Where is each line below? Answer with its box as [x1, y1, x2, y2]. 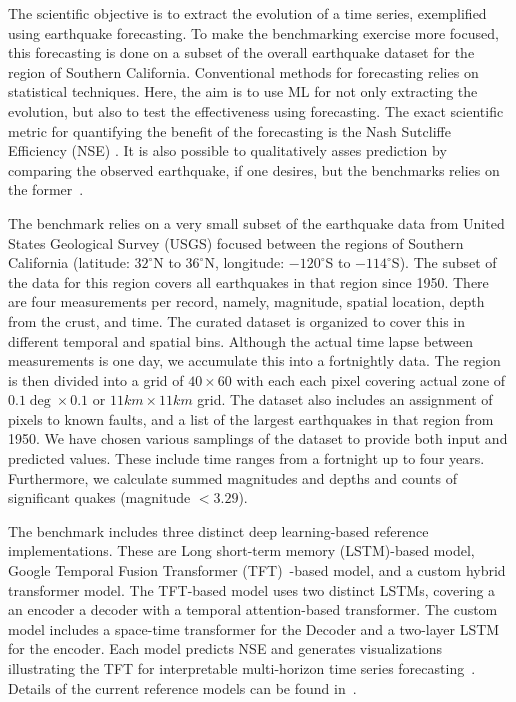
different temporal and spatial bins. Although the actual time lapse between [8, 330, 474, 351]
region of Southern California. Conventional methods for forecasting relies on [8, 61, 479, 82]
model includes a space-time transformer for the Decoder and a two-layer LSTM [8, 618, 500, 639]
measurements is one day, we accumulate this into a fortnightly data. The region [8, 350, 501, 371]
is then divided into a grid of [8, 369, 184, 390]
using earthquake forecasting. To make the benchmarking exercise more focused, [8, 22, 499, 43]
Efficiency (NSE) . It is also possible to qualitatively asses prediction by [8, 140, 447, 161]
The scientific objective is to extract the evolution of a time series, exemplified [8, 3, 487, 23]
